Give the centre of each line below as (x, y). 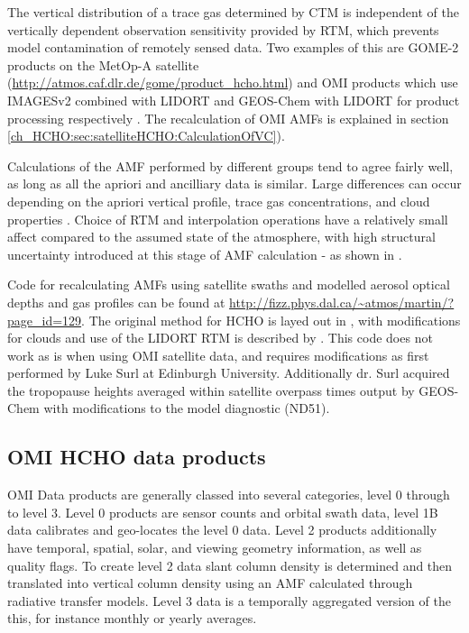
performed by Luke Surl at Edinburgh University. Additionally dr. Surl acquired (229, 373)
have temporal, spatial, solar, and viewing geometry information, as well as (215, 548)
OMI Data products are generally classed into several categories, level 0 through (229, 495)
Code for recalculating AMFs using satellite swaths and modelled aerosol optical (229, 284)
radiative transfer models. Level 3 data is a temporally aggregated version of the (229, 600)
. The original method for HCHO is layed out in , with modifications (271, 320)
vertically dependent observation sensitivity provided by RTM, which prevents (223, 29)
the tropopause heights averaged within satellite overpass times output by (211, 390)
